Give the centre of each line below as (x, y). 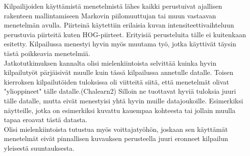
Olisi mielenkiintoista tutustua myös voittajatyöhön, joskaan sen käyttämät (116, 129)
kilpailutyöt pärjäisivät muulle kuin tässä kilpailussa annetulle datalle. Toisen (119, 72)
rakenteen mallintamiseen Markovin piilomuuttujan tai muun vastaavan (110, 15)
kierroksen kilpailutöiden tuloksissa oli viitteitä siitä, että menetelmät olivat (117, 81)
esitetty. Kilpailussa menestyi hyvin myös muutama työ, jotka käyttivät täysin (120, 44)
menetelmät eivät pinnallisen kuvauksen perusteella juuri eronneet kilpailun (116, 138)
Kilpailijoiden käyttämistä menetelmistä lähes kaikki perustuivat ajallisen (113, 6)
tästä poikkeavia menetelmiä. (47, 53)
